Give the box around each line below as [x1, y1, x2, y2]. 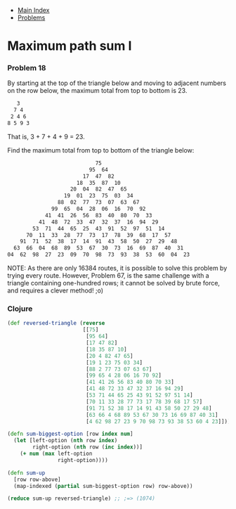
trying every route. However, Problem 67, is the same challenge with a [7, 271, 209, 280]
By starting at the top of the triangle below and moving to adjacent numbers [7, 79, 227, 87]
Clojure [7, 304, 33, 314]
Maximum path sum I [7, 38, 132, 54]
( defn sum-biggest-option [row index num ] [7, 430, 133, 438]
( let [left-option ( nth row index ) [13, 437, 118, 444]
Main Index [17, 6, 50, 14]
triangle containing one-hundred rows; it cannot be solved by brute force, [7, 279, 220, 288]
